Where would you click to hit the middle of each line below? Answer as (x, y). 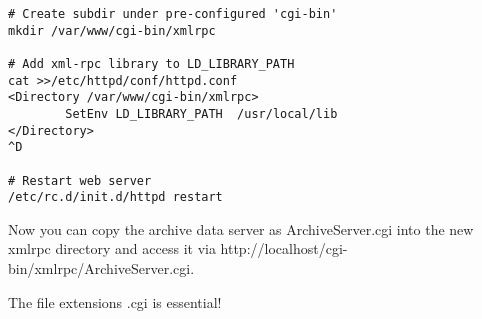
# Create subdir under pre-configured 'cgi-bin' (173, 14)
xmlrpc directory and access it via (112, 248)
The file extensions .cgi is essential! (115, 301)
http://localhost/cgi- (284, 248)
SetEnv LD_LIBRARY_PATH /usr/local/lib (201, 113)
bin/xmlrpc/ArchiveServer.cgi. (101, 268)
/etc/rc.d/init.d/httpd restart (115, 197)
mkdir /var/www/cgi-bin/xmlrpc (112, 30)
